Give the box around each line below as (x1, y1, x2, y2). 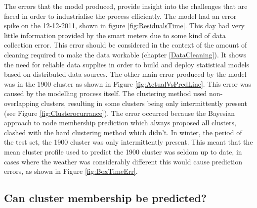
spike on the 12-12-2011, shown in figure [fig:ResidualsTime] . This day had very (4, 20, 245, 31)
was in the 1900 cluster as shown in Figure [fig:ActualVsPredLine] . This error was (4, 78, 251, 89)
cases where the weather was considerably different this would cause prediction (4, 156, 243, 166)
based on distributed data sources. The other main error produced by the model (4, 69, 247, 79)
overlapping (4, 98, 39, 108)
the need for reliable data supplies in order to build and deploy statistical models (4, 59, 250, 69)
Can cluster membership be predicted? (4, 190, 207, 206)
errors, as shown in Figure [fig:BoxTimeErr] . (4, 166, 138, 176)
